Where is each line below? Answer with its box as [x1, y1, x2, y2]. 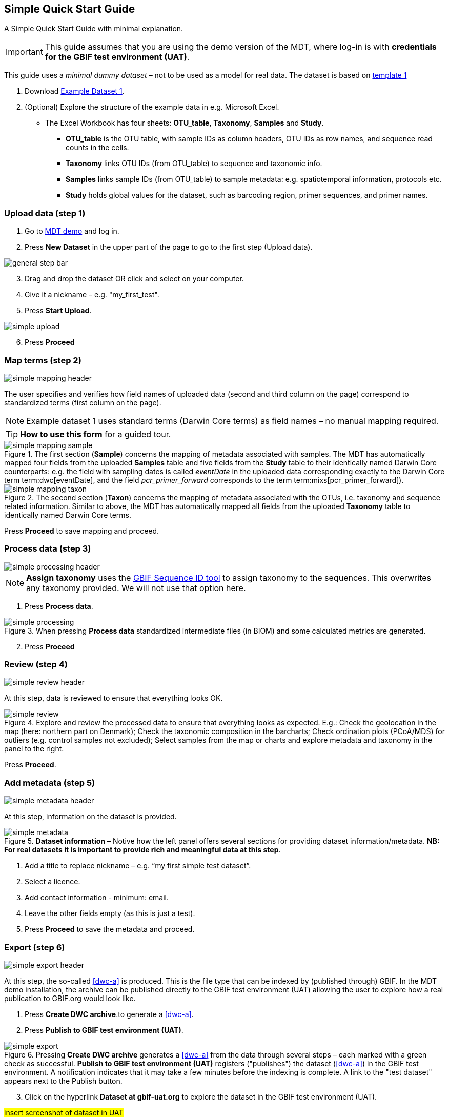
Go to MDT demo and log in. [25, 227, 119, 236]
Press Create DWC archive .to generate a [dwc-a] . [25, 1009, 194, 1019]
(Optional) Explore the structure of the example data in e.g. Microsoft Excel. [25, 103, 279, 112]
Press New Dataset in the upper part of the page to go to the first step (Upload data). [25, 242, 313, 252]
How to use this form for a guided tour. [20, 429, 171, 439]
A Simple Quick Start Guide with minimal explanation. [4, 24, 183, 33]
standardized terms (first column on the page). [4, 398, 161, 407]
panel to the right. [4, 744, 64, 754]
